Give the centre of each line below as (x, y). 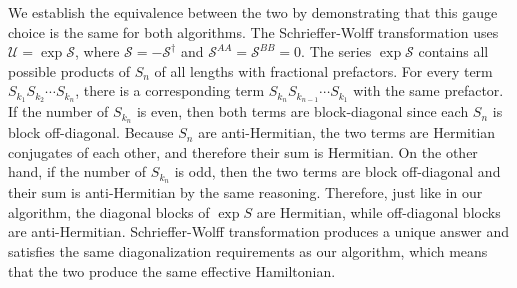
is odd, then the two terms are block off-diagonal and (337, 171)
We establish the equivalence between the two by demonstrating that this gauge (253, 12)
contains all (453, 51)
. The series (336, 51)
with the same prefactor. (428, 90)
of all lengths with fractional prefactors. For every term (323, 70)
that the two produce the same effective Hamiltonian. (172, 270)
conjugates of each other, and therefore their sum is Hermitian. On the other (243, 151)
